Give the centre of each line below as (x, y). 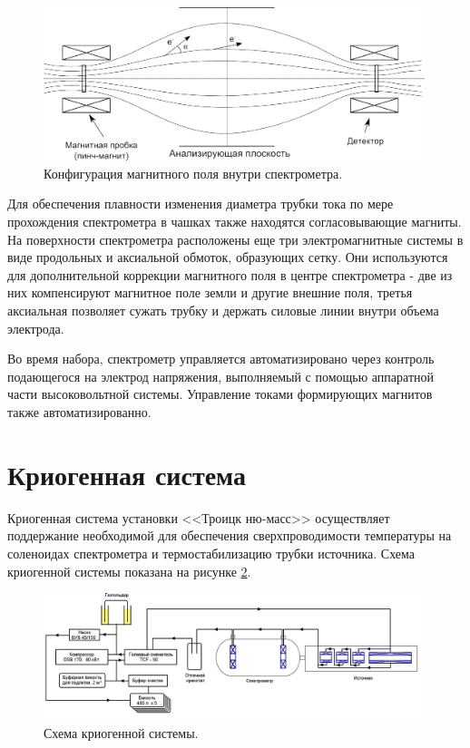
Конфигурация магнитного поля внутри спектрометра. (193, 173)
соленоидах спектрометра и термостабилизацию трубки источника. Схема (211, 553)
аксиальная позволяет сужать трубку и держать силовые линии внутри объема (223, 311)
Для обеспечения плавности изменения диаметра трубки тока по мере (201, 204)
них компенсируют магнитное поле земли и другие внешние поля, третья (210, 292)
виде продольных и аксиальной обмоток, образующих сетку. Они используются (228, 257)
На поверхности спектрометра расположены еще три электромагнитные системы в (235, 239)
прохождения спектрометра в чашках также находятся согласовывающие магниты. (235, 222)
